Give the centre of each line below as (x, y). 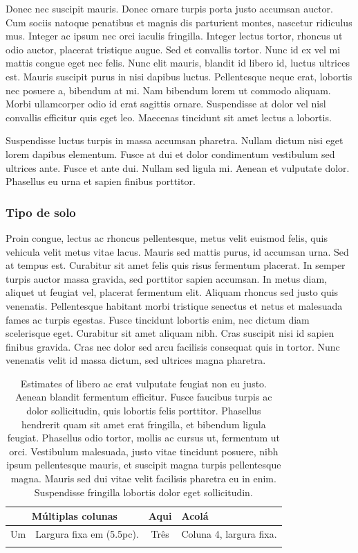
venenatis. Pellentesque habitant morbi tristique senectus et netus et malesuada (174, 305)
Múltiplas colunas (74, 516)
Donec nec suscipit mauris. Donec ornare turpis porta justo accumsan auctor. (169, 8)
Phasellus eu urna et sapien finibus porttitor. (101, 181)
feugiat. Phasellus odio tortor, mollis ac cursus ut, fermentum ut (143, 438)
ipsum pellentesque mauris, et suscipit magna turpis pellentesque (144, 465)
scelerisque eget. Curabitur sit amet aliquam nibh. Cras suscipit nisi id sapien (170, 333)
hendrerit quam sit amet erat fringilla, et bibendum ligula (143, 424)
